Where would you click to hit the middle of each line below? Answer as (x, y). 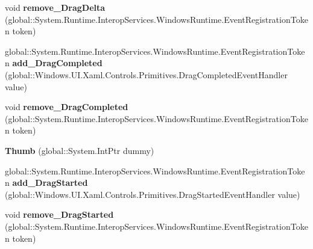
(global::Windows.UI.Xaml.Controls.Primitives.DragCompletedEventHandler (146, 74)
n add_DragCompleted (54, 63)
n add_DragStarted (46, 183)
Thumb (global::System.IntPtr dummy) (80, 150)
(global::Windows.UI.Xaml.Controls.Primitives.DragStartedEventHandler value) (153, 194)
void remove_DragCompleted (67, 107)
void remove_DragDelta (55, 7)
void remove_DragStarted (59, 214)
